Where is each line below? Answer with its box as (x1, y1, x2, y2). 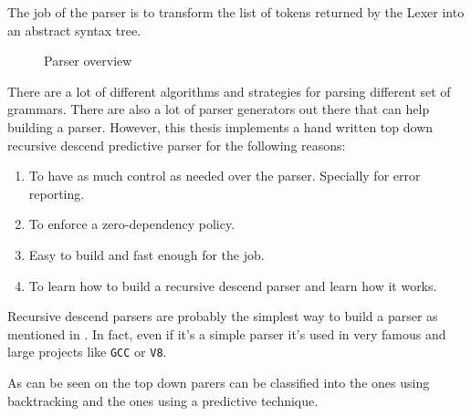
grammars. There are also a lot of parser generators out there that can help (7, 99, 430, 119)
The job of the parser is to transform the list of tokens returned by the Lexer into (7, 3, 465, 21)
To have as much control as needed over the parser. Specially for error (28, 166, 421, 185)
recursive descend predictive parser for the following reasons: (7, 135, 346, 154)
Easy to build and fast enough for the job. (28, 244, 265, 264)
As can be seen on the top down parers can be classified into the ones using (7, 372, 430, 391)
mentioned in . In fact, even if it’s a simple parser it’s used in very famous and (7, 324, 446, 343)
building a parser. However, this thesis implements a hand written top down (7, 117, 434, 136)
